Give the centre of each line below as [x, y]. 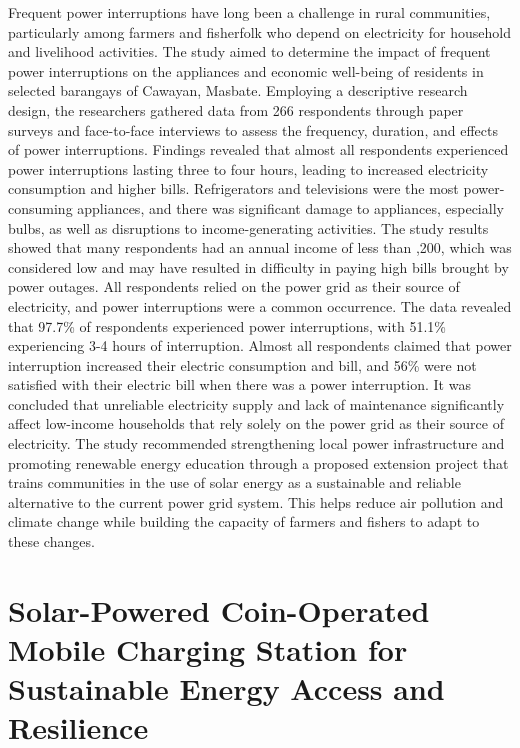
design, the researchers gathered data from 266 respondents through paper [236, 109]
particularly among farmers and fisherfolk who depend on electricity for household [260, 31]
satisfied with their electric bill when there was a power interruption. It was [239, 384]
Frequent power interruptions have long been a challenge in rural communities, [249, 12]
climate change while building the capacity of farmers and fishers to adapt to [244, 521]
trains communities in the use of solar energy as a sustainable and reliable [234, 482]
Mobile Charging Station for [208, 649]
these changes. [51, 541]
